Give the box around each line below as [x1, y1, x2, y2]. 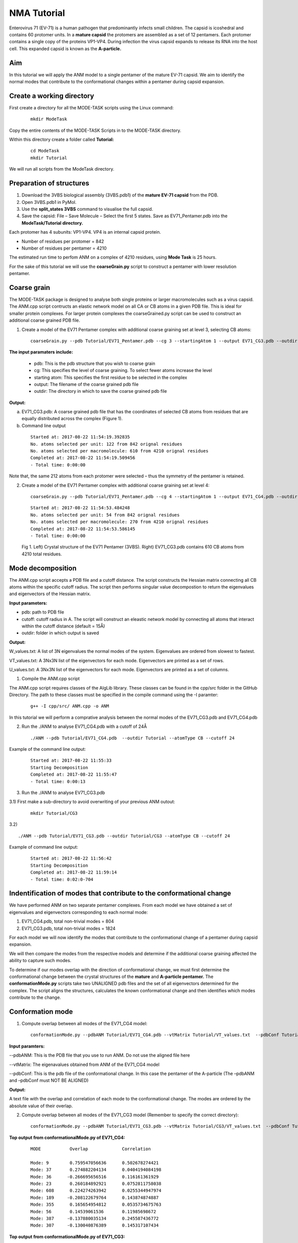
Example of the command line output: [9, 746, 86, 752]
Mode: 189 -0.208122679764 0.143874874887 [30, 1195, 159, 1200]
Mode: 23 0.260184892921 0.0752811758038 [30, 1181, 161, 1187]
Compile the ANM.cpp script [21, 676, 80, 682]
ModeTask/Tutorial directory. [21, 220, 83, 226]
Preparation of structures [9, 179, 89, 187]
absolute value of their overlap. [9, 1103, 73, 1109]
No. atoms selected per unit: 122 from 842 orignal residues [30, 441, 182, 447]
